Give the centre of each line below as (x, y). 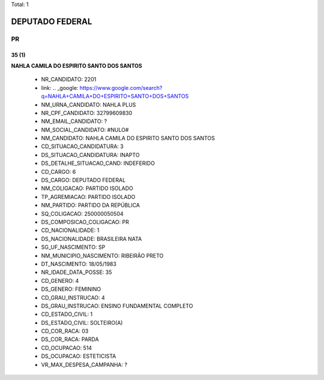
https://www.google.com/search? (121, 88)
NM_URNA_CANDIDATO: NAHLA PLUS (88, 104)
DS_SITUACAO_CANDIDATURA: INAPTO (91, 155)
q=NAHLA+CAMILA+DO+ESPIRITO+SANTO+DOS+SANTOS (115, 96)
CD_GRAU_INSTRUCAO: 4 (73, 297)
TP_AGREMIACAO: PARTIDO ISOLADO (88, 197)
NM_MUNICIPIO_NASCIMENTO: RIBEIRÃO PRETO (102, 255)
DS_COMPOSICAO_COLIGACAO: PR (85, 222)
